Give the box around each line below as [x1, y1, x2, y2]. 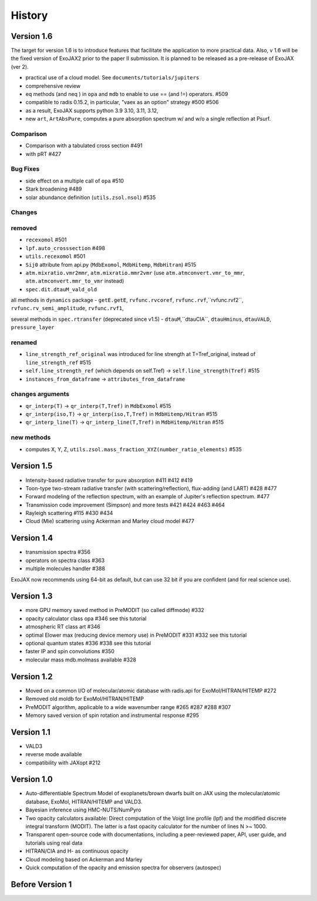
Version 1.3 [11, 591, 53, 601]
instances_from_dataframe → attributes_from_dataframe [25, 375, 186, 383]
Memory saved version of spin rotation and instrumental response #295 [25, 712, 200, 719]
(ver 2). [11, 63, 29, 70]
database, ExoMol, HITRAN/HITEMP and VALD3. [25, 798, 143, 805]
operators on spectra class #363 [25, 557, 105, 564]
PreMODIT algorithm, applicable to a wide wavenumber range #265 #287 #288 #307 [25, 703, 231, 710]
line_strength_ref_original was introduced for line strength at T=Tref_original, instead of [25, 351, 256, 358]
